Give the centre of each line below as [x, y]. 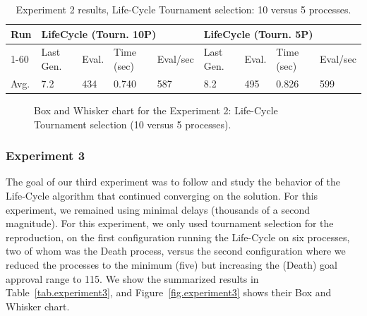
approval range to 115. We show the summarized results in [132, 278]
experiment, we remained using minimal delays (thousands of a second [158, 209]
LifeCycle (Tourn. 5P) [258, 34]
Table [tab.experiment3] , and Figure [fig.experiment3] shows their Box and [169, 292]
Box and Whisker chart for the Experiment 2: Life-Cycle [156, 110]
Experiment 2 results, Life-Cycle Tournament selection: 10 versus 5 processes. [183, 9]
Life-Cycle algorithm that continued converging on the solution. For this [162, 195]
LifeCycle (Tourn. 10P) [99, 34]
